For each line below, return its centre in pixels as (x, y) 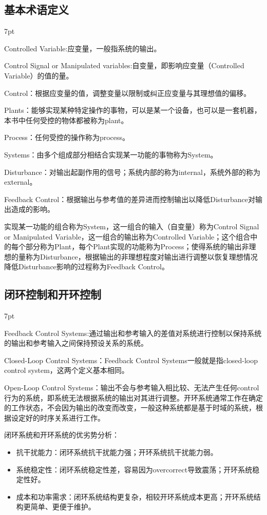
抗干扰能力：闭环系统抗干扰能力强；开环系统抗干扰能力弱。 (117, 452)
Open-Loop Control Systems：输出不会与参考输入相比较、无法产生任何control (132, 388)
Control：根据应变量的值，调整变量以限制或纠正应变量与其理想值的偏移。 (128, 93)
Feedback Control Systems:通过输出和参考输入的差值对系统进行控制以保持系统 (133, 333)
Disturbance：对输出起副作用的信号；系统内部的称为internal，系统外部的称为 (132, 172)
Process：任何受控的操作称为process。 (67, 137)
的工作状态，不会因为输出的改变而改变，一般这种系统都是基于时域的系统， (130, 408)
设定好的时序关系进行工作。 (58, 417)
